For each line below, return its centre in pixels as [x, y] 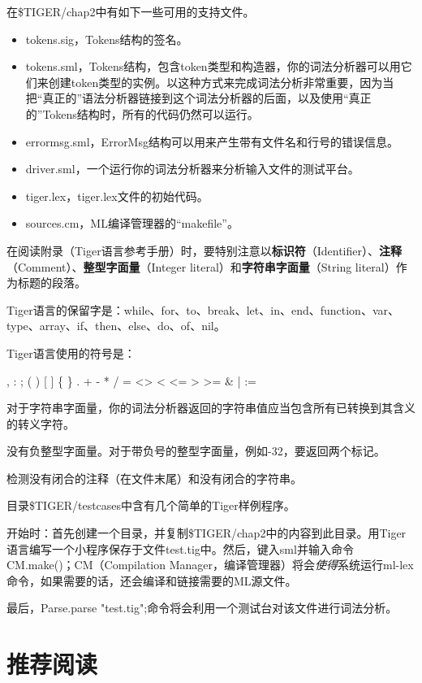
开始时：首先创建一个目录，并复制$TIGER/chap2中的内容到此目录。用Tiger [207, 533]
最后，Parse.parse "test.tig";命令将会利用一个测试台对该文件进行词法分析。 [202, 608]
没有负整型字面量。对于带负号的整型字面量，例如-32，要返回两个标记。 [196, 451]
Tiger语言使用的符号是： [71, 352]
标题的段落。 [52, 283]
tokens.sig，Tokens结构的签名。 [107, 39]
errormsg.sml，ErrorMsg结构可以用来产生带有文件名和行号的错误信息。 [212, 141]
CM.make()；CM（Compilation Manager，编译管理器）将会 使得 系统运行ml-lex [210, 565]
